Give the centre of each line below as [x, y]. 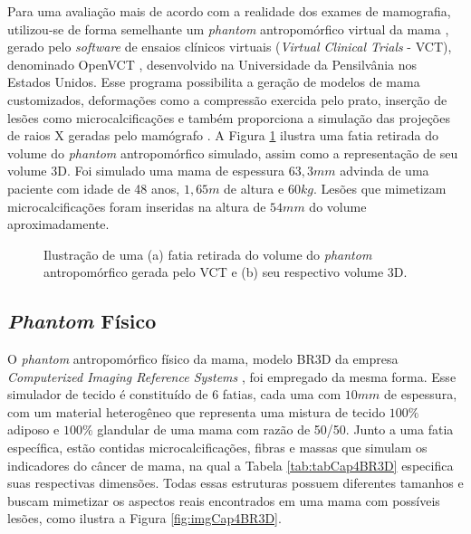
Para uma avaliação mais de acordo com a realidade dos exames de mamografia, [229, 11]
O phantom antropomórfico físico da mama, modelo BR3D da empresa [203, 359]
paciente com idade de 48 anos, [94, 188]
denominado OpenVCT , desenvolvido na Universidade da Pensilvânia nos [212, 64]
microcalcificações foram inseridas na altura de [137, 206]
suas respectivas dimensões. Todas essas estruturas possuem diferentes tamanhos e [235, 483]
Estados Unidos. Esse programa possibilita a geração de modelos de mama [214, 82]
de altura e [254, 188]
